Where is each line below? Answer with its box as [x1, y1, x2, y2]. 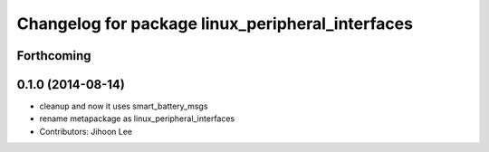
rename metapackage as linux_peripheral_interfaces [39, 113, 235, 124]
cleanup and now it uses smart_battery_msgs [39, 100, 208, 112]
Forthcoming [16, 48, 91, 63]
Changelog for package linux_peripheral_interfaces [16, 14, 414, 33]
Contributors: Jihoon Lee [39, 126, 133, 137]
